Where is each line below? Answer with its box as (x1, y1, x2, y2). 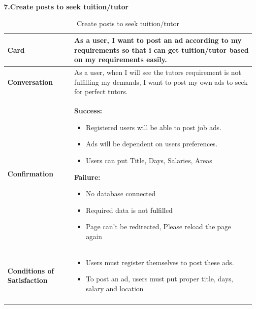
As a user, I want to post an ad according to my (74, 35, 242, 45)
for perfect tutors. (74, 86, 128, 97)
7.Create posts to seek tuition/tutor (4, 1, 128, 11)
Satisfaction (7, 275, 48, 285)
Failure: (74, 172, 100, 182)
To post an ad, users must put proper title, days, (86, 274, 233, 284)
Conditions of (7, 265, 54, 275)
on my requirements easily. (74, 54, 167, 65)
